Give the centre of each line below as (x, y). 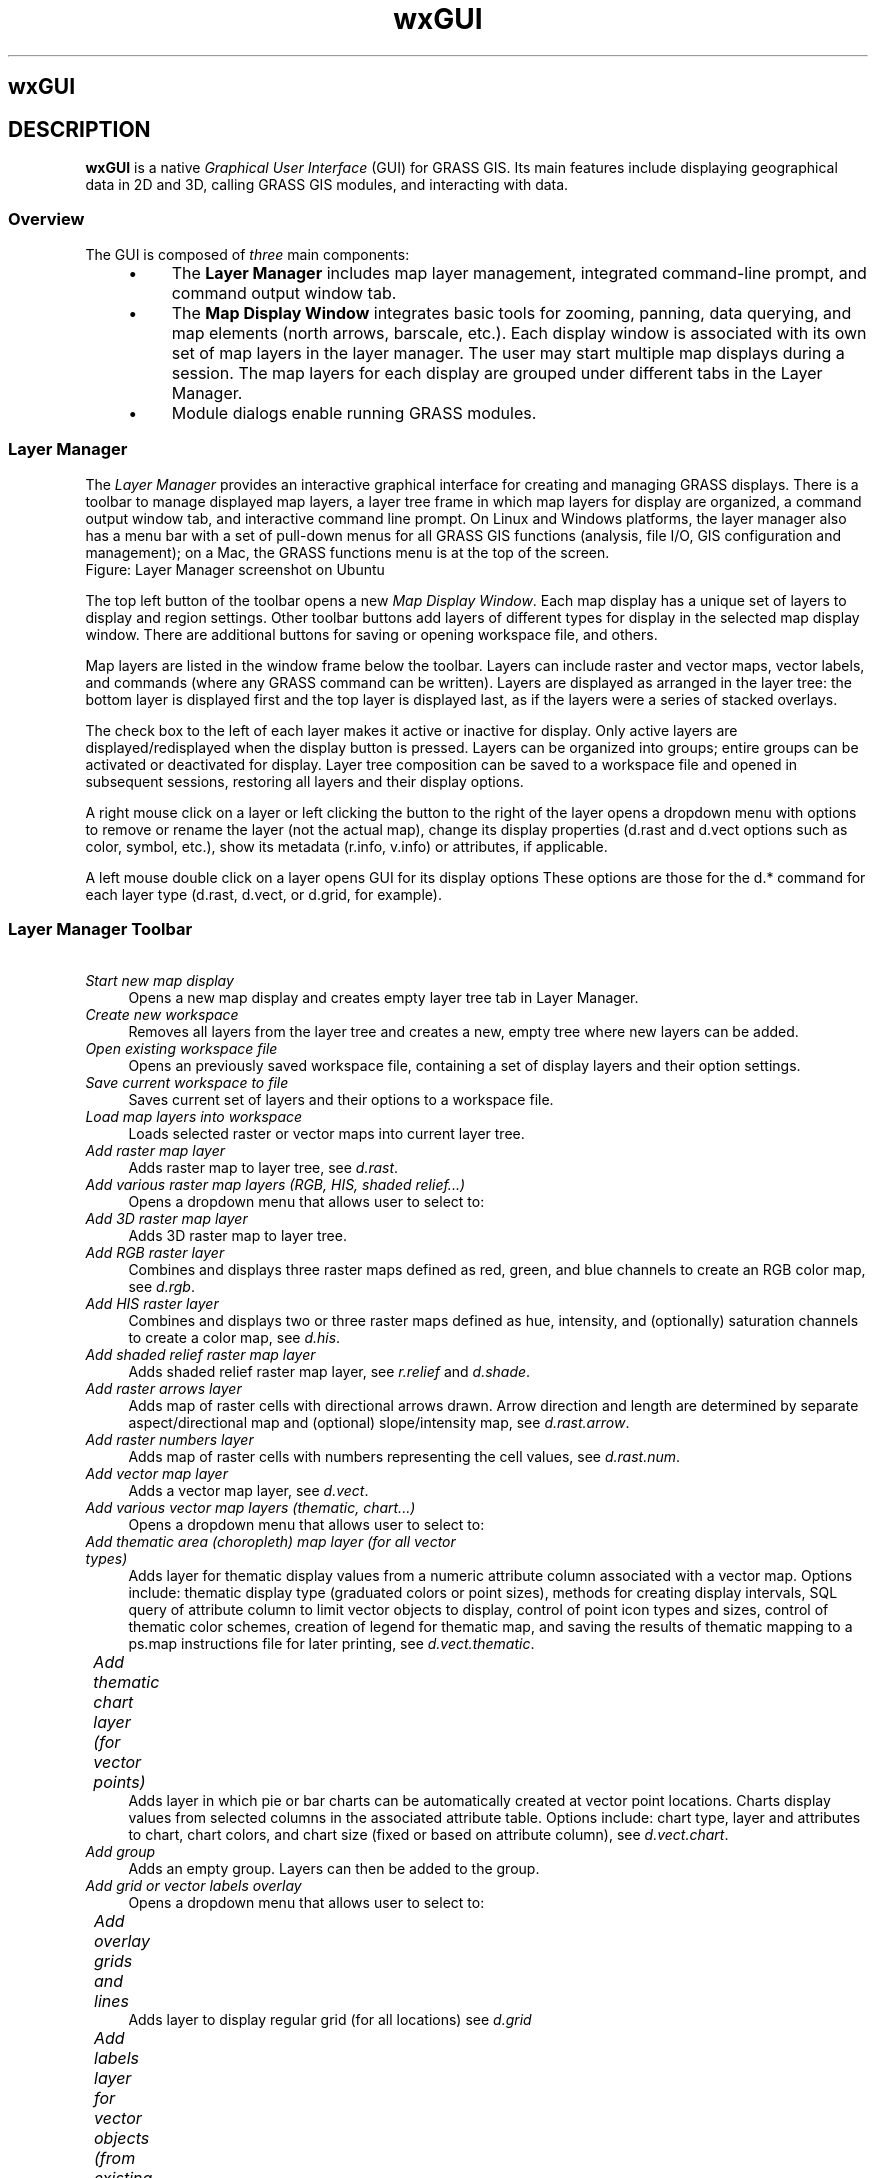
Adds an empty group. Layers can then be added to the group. (334, 1869)
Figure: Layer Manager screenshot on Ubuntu (235, 569)
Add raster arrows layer (163, 1389)
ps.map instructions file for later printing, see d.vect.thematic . (331, 1644)
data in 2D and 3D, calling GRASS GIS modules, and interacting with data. (327, 185)
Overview (46, 219)
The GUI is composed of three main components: (247, 254)
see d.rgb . (161, 1287)
